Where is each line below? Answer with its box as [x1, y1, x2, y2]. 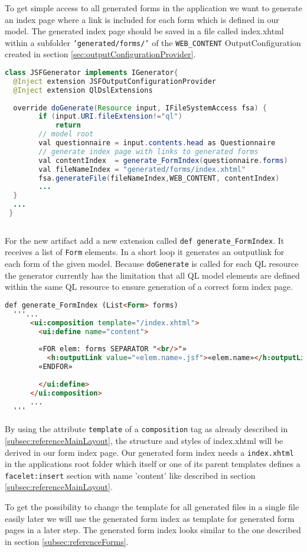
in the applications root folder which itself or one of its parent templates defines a [5, 458, 301, 470]
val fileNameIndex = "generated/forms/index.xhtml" [38, 165, 246, 174]
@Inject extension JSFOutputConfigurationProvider [13, 77, 216, 86]
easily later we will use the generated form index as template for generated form [5, 512, 295, 524]
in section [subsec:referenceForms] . [5, 535, 129, 547]
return [55, 121, 81, 130]
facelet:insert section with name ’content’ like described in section [5, 469, 256, 481]
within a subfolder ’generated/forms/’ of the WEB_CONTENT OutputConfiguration [5, 36, 301, 48]
